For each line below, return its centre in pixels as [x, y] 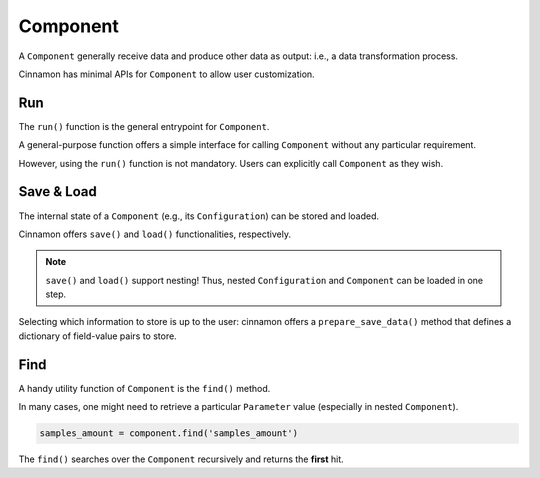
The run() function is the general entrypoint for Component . [144, 126]
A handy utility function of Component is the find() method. [144, 388]
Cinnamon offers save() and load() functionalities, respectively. [155, 234]
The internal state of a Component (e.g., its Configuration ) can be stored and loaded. [199, 216]
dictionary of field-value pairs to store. [97, 336]
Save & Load [57, 191]
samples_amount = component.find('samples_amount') [169, 433]
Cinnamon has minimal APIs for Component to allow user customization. [166, 74]
